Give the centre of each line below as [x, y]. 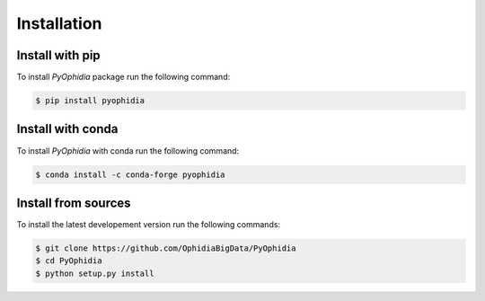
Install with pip [58, 55]
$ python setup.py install [95, 273]
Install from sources [74, 203]
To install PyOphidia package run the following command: [123, 77]
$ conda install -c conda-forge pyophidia [130, 174]
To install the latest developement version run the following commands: [149, 225]
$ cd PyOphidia [69, 261]
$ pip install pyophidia [90, 101]
